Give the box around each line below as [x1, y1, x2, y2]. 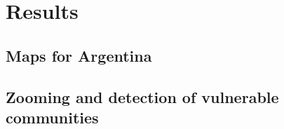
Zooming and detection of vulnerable [6, 86, 279, 107]
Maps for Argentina [6, 44, 152, 66]
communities [6, 106, 99, 128]
